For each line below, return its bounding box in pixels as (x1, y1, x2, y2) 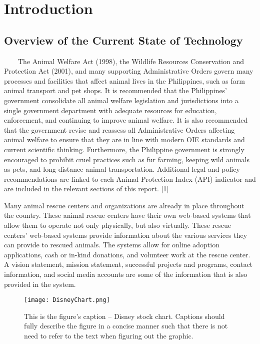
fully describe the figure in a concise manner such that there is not (24, 320, 228, 331)
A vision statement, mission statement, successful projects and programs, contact (4, 259, 253, 269)
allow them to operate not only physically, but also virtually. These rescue (4, 220, 231, 230)
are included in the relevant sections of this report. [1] (4, 183, 169, 194)
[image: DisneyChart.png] (24, 296, 110, 304)
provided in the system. (4, 278, 76, 289)
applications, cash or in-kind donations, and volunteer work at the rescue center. (4, 249, 250, 259)
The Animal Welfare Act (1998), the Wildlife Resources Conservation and (17, 56, 244, 66)
